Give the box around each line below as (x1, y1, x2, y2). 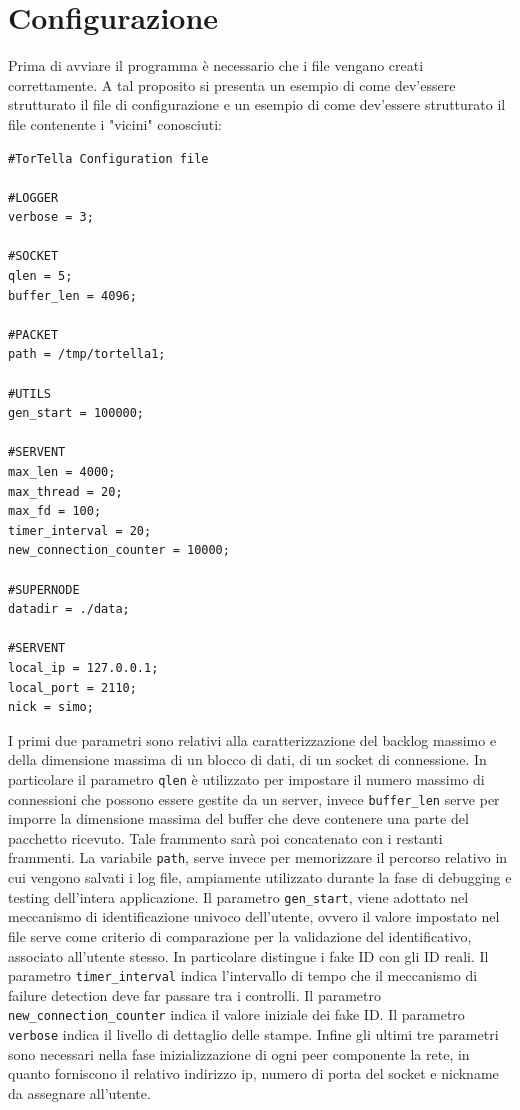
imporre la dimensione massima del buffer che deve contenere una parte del (8, 808, 469, 829)
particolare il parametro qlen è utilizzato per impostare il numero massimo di (8, 768, 485, 789)
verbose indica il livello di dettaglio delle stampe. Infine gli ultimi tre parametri (8, 1024, 499, 1044)
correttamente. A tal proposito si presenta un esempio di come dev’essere (8, 74, 456, 95)
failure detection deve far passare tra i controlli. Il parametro (8, 984, 381, 1005)
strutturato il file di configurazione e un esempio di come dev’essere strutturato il (8, 94, 506, 115)
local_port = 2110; (8, 680, 137, 695)
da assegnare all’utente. (8, 1082, 151, 1103)
